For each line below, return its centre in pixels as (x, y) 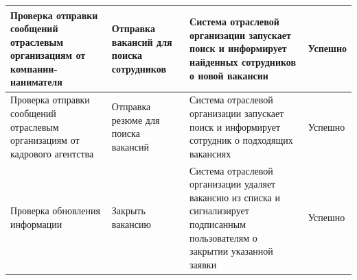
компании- (34, 68)
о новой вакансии (229, 75)
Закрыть (128, 211)
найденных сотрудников (243, 62)
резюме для (136, 119)
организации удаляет (233, 184)
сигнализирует (219, 211)
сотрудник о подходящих (241, 140)
